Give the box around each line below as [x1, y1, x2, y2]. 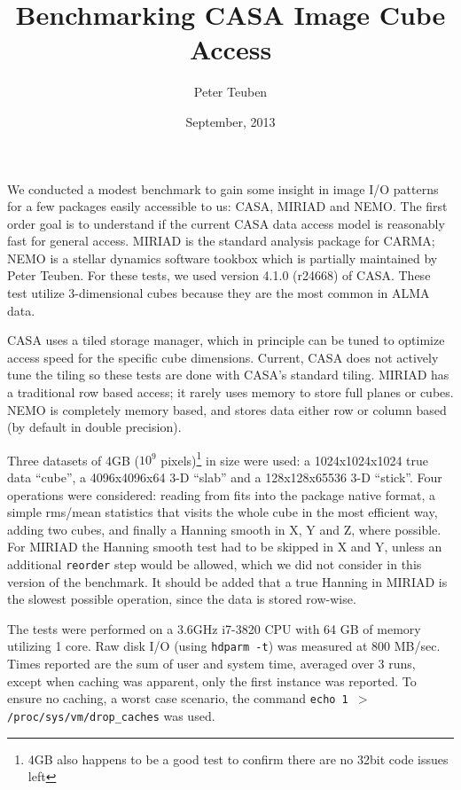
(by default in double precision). [7, 418, 182, 436]
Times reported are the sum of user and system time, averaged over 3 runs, [7, 654, 416, 673]
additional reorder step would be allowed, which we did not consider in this [7, 555, 422, 574]
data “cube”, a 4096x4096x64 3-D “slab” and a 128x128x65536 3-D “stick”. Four [7, 468, 442, 487]
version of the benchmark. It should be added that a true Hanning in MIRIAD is [7, 572, 448, 591]
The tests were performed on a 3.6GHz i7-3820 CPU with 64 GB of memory [7, 619, 421, 637]
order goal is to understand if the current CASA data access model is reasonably [7, 214, 445, 232]
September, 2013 [185, 112, 276, 130]
